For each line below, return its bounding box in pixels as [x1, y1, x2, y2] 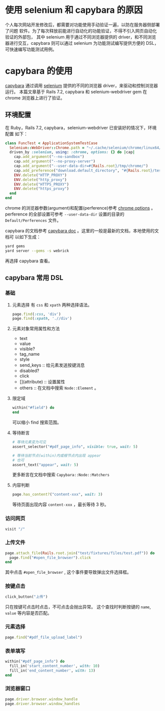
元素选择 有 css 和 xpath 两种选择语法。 [12, 302, 92, 308]
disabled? [19, 368, 39, 374]
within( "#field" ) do [12, 405, 55, 410]
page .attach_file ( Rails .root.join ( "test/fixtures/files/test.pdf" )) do [5, 551, 155, 556]
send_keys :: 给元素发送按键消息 [19, 362, 85, 368]
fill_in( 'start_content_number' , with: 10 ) [9, 663, 100, 668]
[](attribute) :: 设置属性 [19, 379, 65, 385]
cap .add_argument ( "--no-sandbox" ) [14, 155, 84, 159]
